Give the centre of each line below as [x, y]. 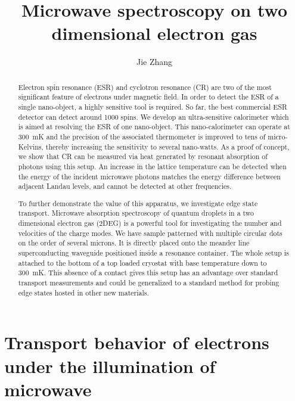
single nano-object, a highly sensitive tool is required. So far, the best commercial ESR [153, 107]
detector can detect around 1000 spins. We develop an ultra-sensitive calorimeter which [153, 116]
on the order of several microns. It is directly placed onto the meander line [134, 243]
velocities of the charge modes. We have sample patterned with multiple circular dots [150, 233]
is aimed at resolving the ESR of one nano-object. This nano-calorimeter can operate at [154, 127]
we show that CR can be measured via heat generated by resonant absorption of [143, 156]
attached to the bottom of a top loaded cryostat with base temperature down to [142, 262]
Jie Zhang [154, 62]
